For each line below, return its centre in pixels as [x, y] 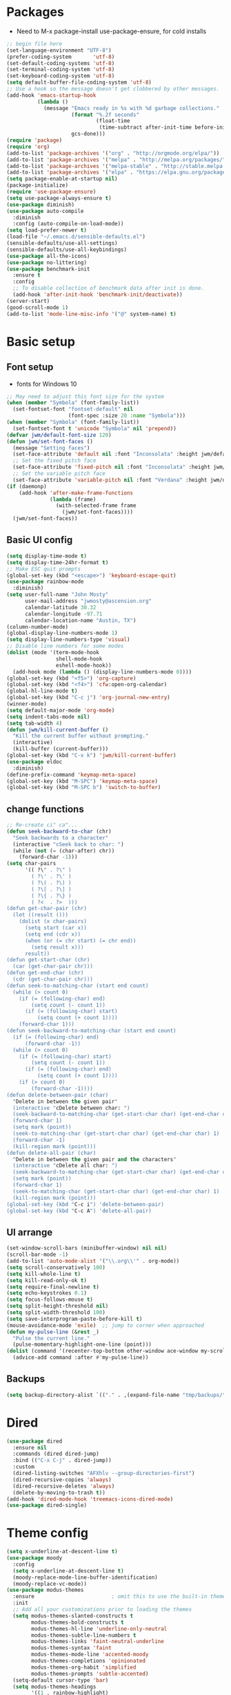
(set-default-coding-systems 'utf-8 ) [61, 63]
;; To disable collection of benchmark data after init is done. [109, 288]
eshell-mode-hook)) [83, 665]
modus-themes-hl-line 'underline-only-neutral [99, 1629]
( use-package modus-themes [45, 1590]
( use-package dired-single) [47, 1506]
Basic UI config [40, 540]
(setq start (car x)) [56, 928]
